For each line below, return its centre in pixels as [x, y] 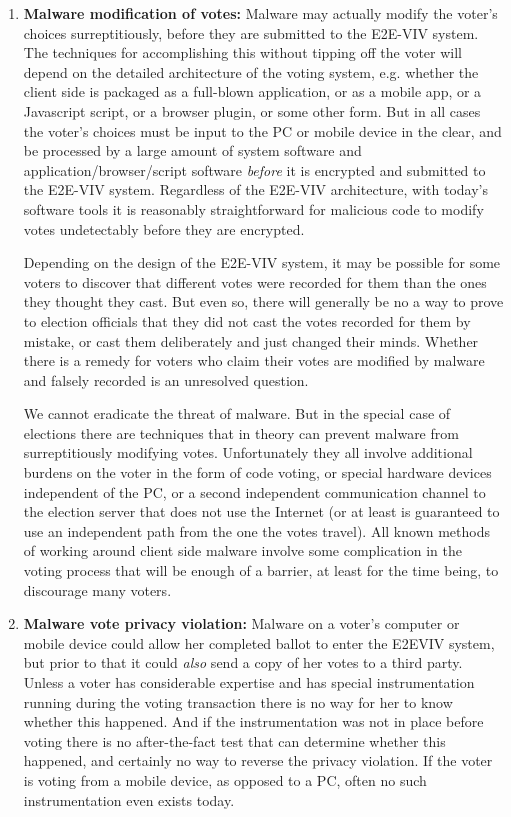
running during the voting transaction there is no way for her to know [238, 701]
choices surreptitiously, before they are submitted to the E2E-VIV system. [251, 32]
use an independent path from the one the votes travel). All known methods [256, 530]
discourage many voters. [97, 589]
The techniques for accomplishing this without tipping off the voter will [243, 52]
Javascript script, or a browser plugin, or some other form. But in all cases [252, 110]
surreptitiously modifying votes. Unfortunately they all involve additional [248, 452]
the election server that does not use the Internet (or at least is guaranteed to [261, 511]
